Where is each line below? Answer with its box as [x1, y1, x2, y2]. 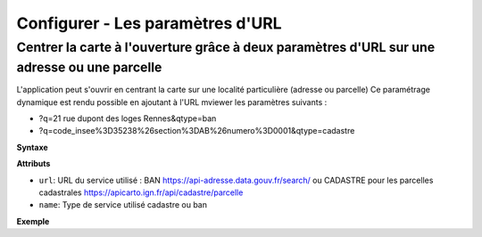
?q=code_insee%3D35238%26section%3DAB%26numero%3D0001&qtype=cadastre [38, 126, 355, 136]
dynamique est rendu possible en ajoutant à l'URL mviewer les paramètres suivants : [16, 96, 328, 107]
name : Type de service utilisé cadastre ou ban [38, 200, 207, 210]
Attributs [16, 159, 51, 169]
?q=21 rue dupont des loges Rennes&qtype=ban [38, 113, 217, 124]
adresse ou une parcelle [16, 59, 162, 76]
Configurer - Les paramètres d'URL [16, 13, 282, 33]
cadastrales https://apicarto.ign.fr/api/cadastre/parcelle [38, 187, 244, 198]
